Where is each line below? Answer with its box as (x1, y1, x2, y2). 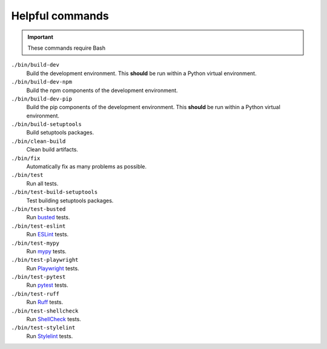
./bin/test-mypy (11, 239, 60, 247)
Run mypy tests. (26, 247, 67, 254)
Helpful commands (11, 9, 109, 22)
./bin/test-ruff (11, 290, 60, 297)
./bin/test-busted (11, 205, 66, 212)
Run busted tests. (26, 214, 70, 221)
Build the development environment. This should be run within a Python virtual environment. (26, 70, 257, 77)
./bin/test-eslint (11, 222, 66, 230)
